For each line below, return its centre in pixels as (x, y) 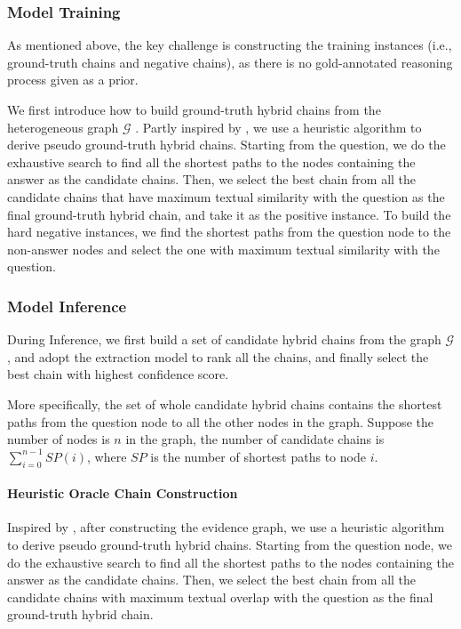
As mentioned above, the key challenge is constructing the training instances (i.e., (230, 45)
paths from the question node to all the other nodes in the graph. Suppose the (220, 421)
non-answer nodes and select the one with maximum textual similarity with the (223, 249)
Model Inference (67, 306)
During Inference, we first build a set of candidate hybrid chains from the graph (224, 339)
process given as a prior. (73, 80)
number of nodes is (59, 439)
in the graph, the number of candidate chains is (255, 439)
